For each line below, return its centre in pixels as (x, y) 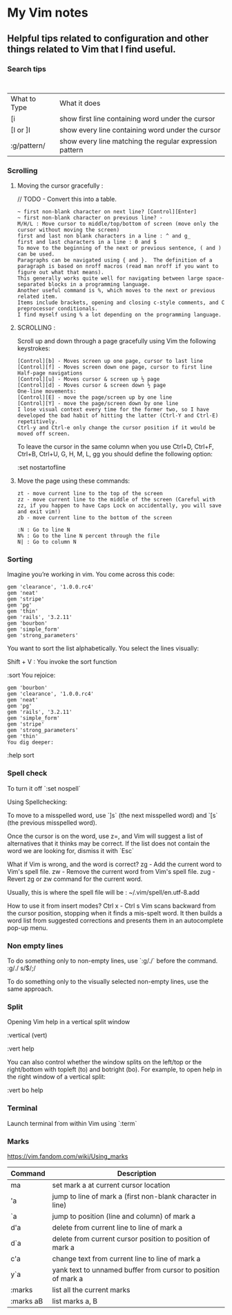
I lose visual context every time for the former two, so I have (113, 410)
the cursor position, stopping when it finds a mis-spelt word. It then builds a (115, 913)
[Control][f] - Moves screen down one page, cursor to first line (115, 367)
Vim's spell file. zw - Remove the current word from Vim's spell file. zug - (111, 871)
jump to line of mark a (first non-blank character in (134, 1196)
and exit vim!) (39, 512)
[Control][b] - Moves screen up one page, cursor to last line (110, 361)
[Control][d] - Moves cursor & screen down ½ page (91, 386)
